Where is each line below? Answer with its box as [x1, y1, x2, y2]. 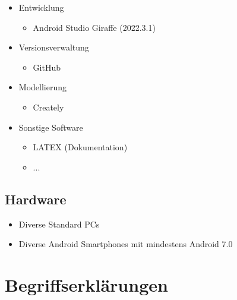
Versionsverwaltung [18, 41, 89, 53]
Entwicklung [18, 1, 64, 13]
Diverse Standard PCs [18, 217, 100, 230]
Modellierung [18, 81, 67, 93]
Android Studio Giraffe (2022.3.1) [33, 21, 156, 33]
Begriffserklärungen [5, 272, 168, 296]
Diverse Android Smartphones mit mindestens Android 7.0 [18, 238, 233, 250]
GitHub [33, 61, 61, 73]
